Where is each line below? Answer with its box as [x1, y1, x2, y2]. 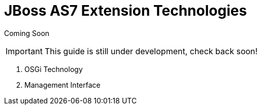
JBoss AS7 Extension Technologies [4, 2, 247, 19]
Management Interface [24, 80, 101, 89]
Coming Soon [4, 28, 50, 38]
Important [6, 46, 43, 56]
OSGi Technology [24, 64, 83, 74]
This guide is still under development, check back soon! [44, 46, 258, 56]
